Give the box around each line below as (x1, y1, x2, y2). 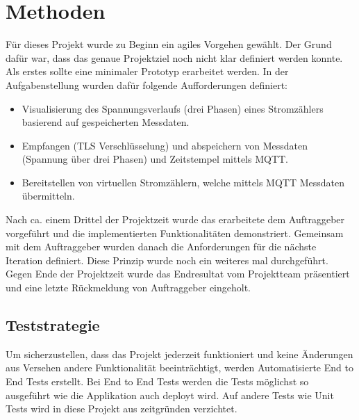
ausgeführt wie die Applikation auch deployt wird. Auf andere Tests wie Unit (6, 387, 334, 402)
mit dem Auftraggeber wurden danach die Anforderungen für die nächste (6, 239, 317, 254)
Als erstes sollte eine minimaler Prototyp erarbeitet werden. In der (6, 64, 289, 79)
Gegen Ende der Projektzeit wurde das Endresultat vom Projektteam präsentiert (6, 266, 350, 281)
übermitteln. (22, 188, 75, 203)
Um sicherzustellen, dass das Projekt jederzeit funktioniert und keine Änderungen (6, 346, 353, 361)
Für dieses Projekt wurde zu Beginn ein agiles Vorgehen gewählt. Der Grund (6, 37, 332, 51)
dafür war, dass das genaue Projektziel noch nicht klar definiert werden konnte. (6, 50, 343, 65)
